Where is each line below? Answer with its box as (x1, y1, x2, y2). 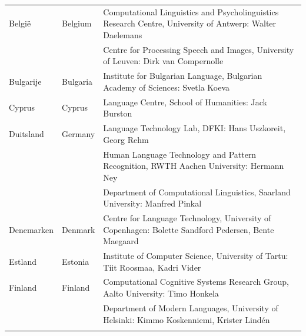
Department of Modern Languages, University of (103, 301, 278, 314)
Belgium (62, 17, 92, 29)
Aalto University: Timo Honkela (103, 287, 219, 300)
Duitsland (9, 127, 44, 139)
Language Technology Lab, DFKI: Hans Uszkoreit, (103, 122, 286, 134)
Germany (62, 127, 95, 139)
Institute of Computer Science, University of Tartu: (103, 249, 288, 262)
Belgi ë (9, 17, 31, 29)
